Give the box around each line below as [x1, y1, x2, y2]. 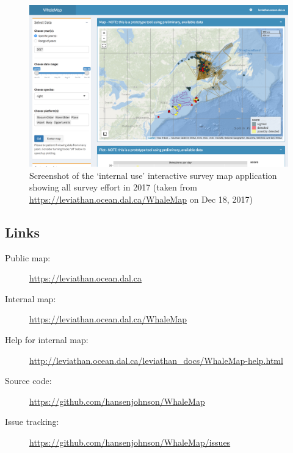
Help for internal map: [5, 333, 89, 346]
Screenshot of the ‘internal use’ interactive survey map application [29, 169, 277, 181]
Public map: [5, 251, 51, 264]
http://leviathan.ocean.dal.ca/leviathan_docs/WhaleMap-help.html [29, 353, 283, 366]
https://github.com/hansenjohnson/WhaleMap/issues [29, 435, 231, 448]
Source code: [5, 374, 52, 387]
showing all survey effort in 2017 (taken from [29, 181, 197, 194]
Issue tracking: [5, 415, 59, 428]
